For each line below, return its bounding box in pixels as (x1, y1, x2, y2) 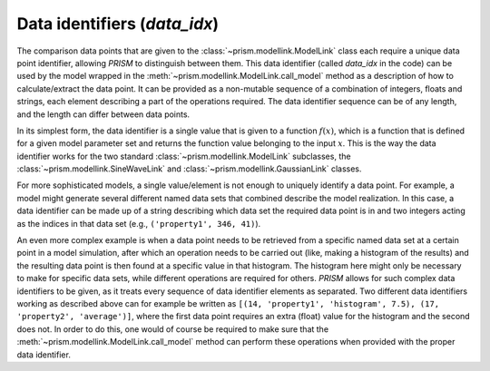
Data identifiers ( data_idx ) (16, 14, 220, 34)
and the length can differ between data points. (16, 109, 191, 120)
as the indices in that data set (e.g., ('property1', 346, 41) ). (16, 218, 261, 229)
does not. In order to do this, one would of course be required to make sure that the (16, 323, 329, 335)
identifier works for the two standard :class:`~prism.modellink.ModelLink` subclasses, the (16, 151, 351, 161)
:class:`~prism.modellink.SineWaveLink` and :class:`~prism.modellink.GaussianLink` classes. (16, 163, 362, 174)
